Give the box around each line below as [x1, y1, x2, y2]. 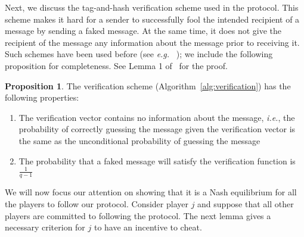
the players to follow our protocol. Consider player [5, 198, 188, 210]
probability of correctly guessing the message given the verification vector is [18, 123, 296, 135]
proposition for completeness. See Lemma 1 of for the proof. [5, 59, 228, 71]
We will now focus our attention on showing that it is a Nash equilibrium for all [5, 186, 297, 198]
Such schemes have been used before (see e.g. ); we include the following [5, 48, 273, 60]
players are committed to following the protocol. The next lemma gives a [5, 209, 271, 222]
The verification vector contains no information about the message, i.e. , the [18, 111, 295, 123]
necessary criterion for [5, 221, 85, 233]
